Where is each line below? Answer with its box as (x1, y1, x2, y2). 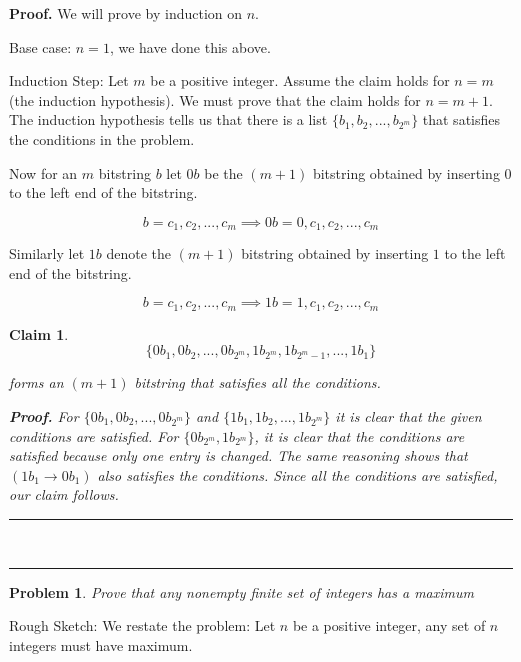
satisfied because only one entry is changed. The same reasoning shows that (9, 445, 468, 466)
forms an (9, 372, 64, 393)
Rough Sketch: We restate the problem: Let (9, 615, 276, 636)
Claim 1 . (9, 323, 69, 344)
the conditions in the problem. (9, 128, 195, 149)
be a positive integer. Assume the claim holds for (150, 70, 450, 91)
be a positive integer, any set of (292, 615, 486, 636)
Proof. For (9, 406, 79, 427)
